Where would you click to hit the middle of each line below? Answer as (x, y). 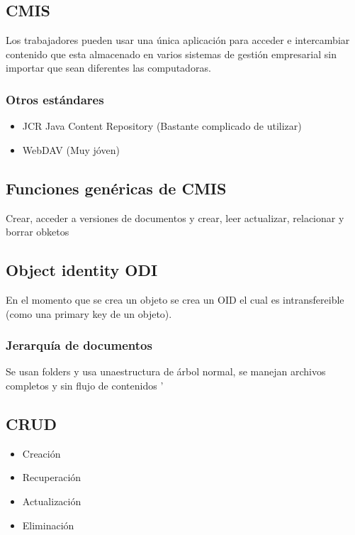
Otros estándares (55, 99)
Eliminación (48, 525)
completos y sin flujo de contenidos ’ (85, 385)
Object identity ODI (82, 270)
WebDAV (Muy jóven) (71, 149)
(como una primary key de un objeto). (89, 313)
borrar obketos (38, 232)
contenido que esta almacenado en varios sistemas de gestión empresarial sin (171, 54)
